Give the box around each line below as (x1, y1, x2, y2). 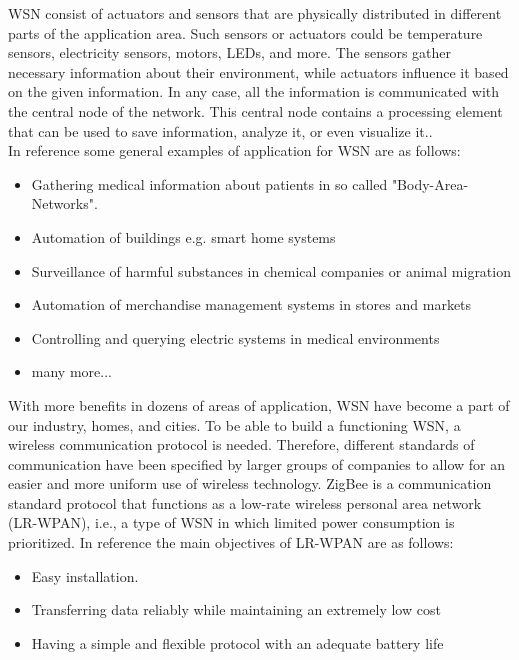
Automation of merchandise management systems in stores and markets (31, 294, 472, 315)
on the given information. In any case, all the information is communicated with (8, 81, 500, 102)
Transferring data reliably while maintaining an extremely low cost (31, 599, 441, 620)
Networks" (31, 193, 94, 214)
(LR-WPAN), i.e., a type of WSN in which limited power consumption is (8, 512, 455, 533)
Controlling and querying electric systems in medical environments (31, 327, 440, 348)
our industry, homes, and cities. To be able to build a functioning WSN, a (8, 414, 461, 435)
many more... (31, 361, 112, 382)
